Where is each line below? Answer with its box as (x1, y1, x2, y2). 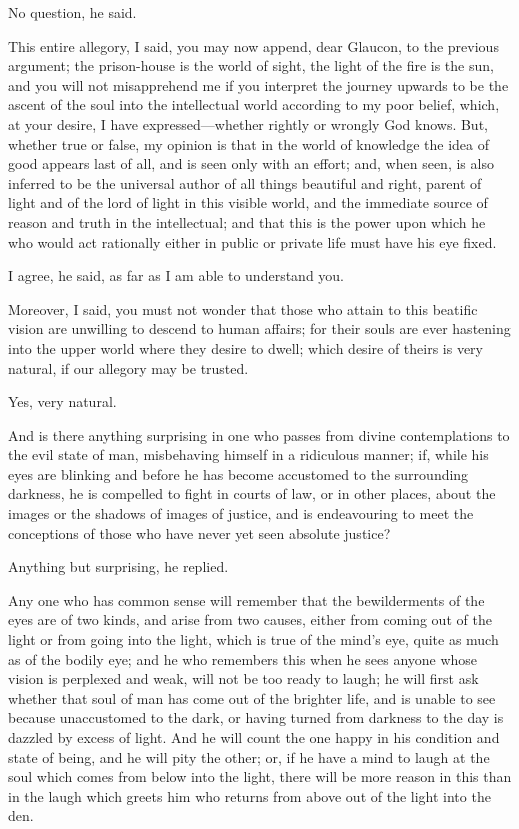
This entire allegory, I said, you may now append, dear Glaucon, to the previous (8, 35, 499, 56)
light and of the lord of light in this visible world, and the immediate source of (8, 192, 488, 213)
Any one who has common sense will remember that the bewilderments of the (8, 589, 485, 610)
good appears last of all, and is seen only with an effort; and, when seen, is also (8, 153, 494, 174)
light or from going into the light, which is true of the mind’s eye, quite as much (8, 629, 499, 650)
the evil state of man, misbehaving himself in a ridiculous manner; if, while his (8, 444, 489, 465)
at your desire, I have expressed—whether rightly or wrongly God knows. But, (8, 113, 488, 134)
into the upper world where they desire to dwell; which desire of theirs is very (8, 337, 484, 358)
